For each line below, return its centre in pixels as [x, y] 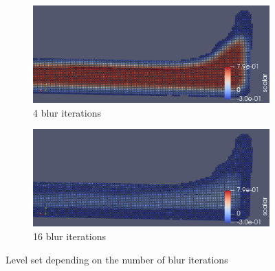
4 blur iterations [67, 112]
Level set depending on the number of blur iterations [117, 259]
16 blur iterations [69, 236]
